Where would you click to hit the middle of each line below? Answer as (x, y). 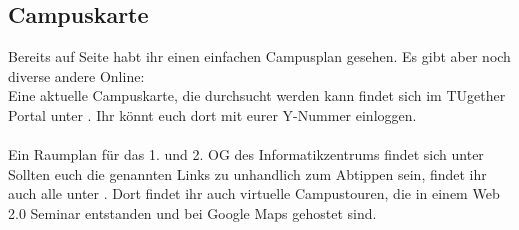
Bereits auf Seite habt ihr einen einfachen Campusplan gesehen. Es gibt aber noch (259, 56)
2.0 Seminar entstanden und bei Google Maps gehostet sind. (192, 212)
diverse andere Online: (76, 75)
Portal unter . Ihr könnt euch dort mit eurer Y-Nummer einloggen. (212, 114)
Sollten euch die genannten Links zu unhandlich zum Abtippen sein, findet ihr (247, 173)
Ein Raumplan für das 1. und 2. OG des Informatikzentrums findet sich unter (246, 154)
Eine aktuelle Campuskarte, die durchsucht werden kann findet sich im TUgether (257, 95)
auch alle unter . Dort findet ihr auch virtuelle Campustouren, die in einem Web (254, 193)
